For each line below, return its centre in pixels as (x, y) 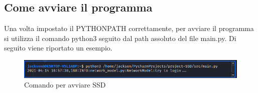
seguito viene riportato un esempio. (58, 48)
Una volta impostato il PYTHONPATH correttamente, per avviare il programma (129, 28)
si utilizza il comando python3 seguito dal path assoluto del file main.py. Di (120, 38)
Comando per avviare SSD (65, 85)
